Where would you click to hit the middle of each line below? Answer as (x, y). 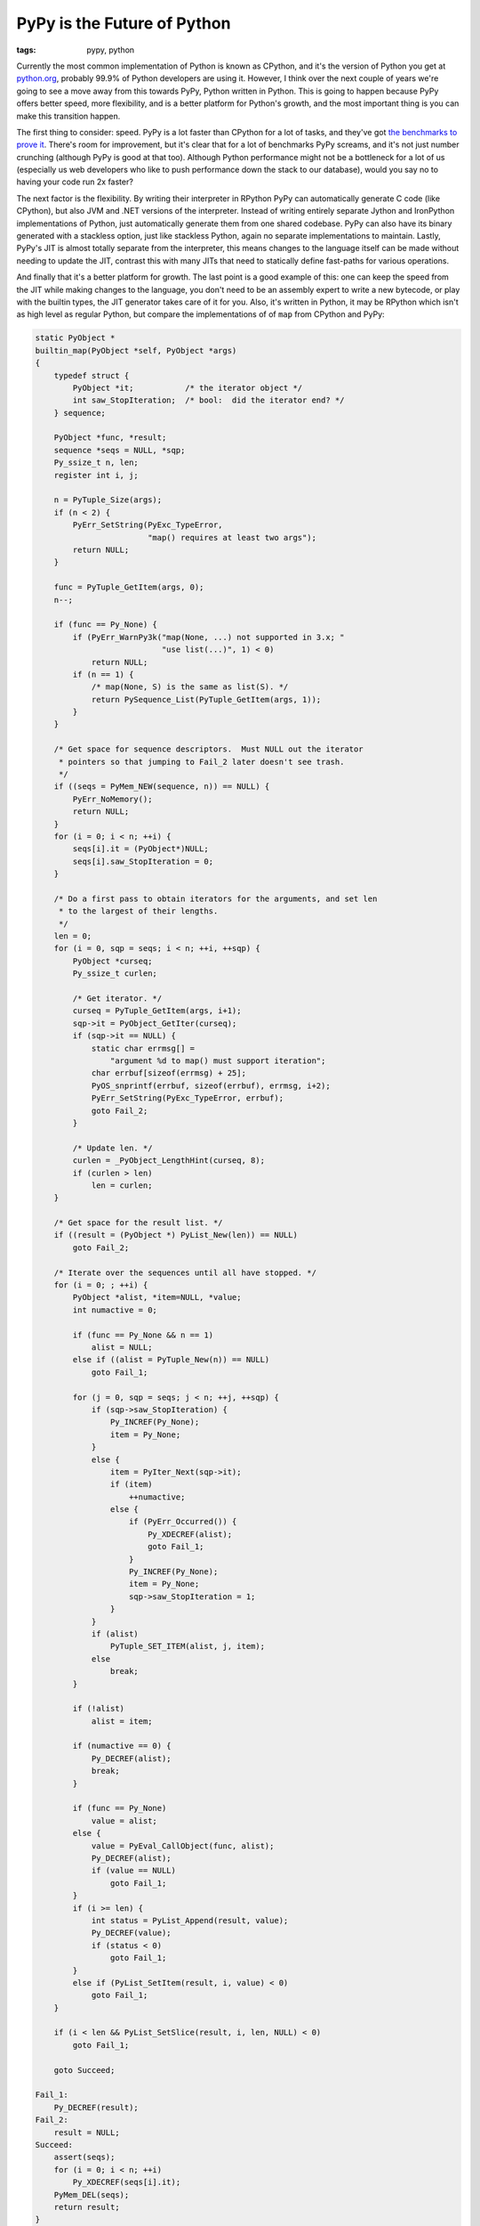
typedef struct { (92, 375)
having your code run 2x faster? (75, 182)
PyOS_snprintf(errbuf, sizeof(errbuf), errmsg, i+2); (211, 1085)
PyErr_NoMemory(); (112, 799)
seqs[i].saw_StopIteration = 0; (143, 861)
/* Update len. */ (112, 1148)
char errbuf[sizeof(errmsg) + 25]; (168, 1073)
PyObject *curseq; (112, 961)
